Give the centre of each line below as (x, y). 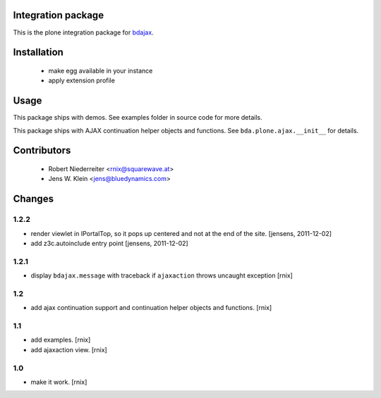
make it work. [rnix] (59, 382)
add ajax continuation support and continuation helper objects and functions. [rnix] (151, 308)
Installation (38, 52)
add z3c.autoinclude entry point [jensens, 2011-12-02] (109, 243)
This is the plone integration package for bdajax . (84, 32)
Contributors (42, 150)
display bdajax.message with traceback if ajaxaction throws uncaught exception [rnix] (162, 275)
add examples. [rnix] (61, 340)
